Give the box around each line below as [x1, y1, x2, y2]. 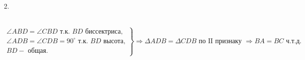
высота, [103, 37, 125, 45]
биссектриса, [85, 28, 123, 36]
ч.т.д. [286, 37, 302, 45]
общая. [28, 48, 48, 55]
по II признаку [198, 37, 242, 45]
